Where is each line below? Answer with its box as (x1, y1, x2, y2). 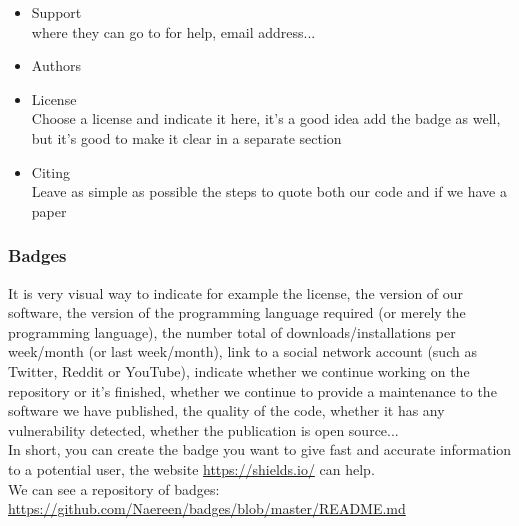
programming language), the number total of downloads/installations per (8, 321, 456, 342)
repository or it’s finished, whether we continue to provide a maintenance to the (8, 380, 497, 401)
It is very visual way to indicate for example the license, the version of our (8, 282, 464, 303)
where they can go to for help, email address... (31, 21, 316, 42)
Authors (31, 55, 81, 76)
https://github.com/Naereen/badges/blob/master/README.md (8, 498, 406, 519)
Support (31, 2, 82, 22)
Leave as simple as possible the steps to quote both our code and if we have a (31, 181, 507, 202)
